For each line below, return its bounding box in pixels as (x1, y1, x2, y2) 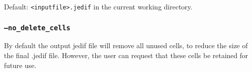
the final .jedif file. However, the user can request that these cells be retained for (4, 50, 249, 61)
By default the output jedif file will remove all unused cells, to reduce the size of (4, 40, 248, 51)
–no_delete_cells (4, 23, 70, 32)
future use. (4, 60, 37, 70)
